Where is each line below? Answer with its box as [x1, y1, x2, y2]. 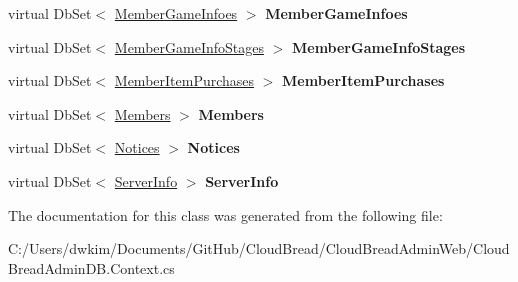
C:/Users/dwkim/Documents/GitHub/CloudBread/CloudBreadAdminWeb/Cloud [8, 238, 510, 259]
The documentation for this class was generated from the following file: [8, 204, 443, 225]
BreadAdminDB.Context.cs [8, 257, 175, 278]
